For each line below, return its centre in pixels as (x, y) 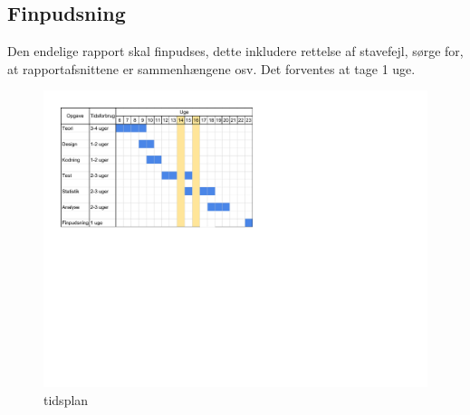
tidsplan (66, 399)
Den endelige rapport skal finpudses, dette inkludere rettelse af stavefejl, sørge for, (235, 51)
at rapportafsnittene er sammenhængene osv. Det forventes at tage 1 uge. (211, 68)
